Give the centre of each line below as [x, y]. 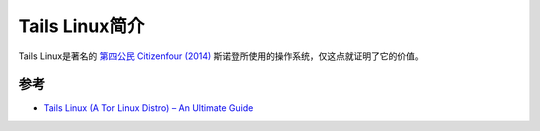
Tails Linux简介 [81, 26]
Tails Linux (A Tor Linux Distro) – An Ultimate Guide [148, 108]
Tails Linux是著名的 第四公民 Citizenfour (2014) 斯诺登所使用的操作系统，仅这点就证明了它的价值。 [221, 56]
